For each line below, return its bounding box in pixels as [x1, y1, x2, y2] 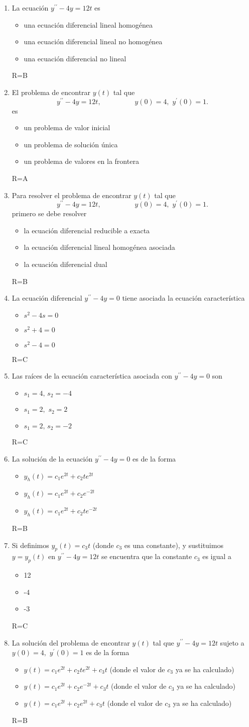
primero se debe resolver [12, 208, 87, 219]
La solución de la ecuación [12, 453, 93, 464]
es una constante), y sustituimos [124, 539, 223, 550]
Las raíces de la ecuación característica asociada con [12, 371, 172, 381]
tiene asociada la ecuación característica [122, 293, 245, 303]
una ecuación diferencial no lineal [24, 53, 127, 63]
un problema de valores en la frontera [24, 156, 139, 166]
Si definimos [12, 539, 49, 550]
